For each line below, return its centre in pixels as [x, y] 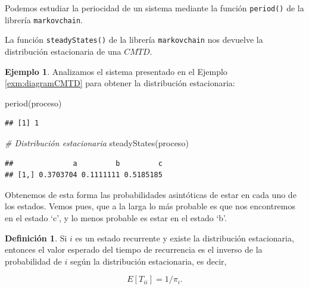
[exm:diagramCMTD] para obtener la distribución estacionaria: [120, 83]
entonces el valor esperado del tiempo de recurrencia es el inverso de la [134, 249]
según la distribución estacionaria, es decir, [148, 261]
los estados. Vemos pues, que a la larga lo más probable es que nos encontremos [150, 206]
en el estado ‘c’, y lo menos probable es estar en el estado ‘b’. [116, 217]
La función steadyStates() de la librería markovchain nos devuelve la [134, 40]
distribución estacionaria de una [63, 51]
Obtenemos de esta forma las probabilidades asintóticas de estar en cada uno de [151, 194]
